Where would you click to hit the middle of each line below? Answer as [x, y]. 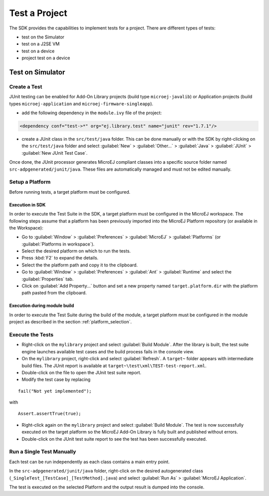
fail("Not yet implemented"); [55, 391]
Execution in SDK [27, 205]
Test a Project [38, 13]
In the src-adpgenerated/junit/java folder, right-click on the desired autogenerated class [106, 471]
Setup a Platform [30, 182]
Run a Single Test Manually [43, 452]
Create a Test [26, 86]
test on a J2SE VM [41, 44]
